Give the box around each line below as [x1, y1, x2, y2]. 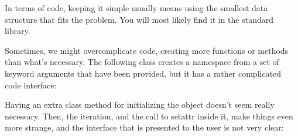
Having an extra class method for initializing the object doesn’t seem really [5, 98, 275, 111]
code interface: [5, 78, 57, 91]
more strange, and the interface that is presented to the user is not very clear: [5, 121, 284, 133]
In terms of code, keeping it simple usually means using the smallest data [5, 2, 268, 13]
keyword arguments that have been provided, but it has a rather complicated [5, 67, 282, 79]
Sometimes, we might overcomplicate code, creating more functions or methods [5, 44, 289, 56]
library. [5, 25, 30, 37]
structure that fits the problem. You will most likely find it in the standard [5, 13, 274, 25]
